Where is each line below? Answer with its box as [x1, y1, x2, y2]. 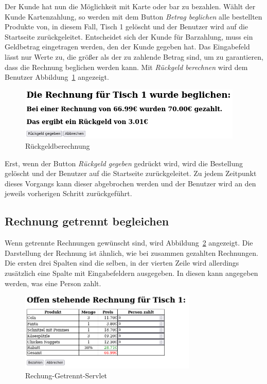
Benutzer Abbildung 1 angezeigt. [5, 72, 109, 82]
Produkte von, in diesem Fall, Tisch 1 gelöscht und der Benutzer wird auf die [5, 21, 248, 32]
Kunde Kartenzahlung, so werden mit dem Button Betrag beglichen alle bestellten [5, 11, 262, 22]
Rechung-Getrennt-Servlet [25, 370, 108, 381]
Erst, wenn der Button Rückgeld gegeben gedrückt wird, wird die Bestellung [5, 158, 243, 168]
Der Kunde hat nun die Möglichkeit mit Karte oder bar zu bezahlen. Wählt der [5, 1, 256, 11]
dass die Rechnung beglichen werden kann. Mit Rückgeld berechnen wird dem [5, 61, 248, 72]
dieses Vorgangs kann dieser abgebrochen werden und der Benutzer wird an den [5, 178, 256, 188]
